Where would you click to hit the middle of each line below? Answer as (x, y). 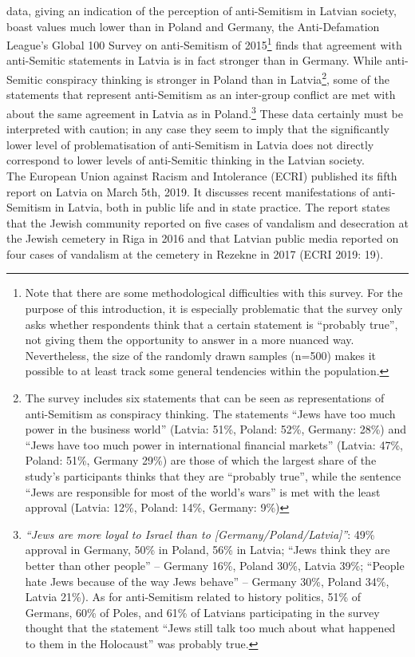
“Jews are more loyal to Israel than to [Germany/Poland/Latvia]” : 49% (200, 534)
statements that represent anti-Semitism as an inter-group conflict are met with (201, 95)
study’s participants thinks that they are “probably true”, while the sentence (213, 476)
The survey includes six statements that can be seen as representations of (205, 398)
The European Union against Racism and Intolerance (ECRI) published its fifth (202, 175)
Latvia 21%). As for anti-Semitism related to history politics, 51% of (193, 597)
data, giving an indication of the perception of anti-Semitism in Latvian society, (202, 10)
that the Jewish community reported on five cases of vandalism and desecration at (207, 222)
